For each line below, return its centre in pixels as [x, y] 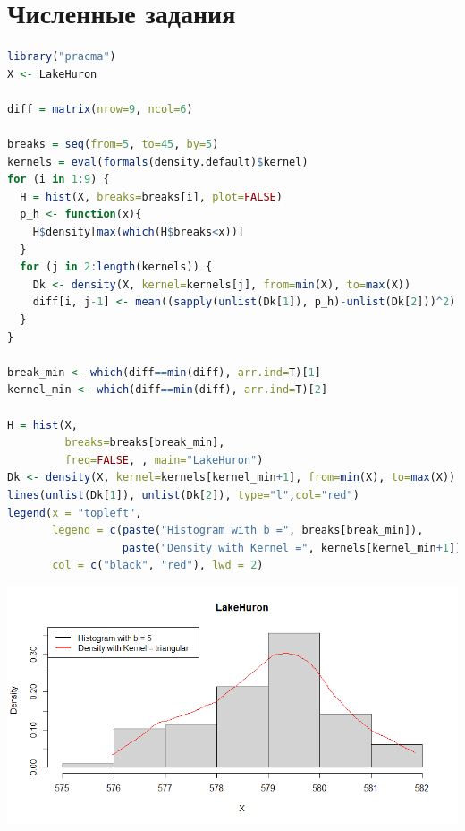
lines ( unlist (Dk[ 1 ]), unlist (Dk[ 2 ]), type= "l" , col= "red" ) [183, 495]
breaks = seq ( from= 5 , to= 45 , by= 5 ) [113, 145]
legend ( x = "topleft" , [75, 513]
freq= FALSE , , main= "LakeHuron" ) [164, 460]
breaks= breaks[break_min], [145, 443]
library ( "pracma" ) [62, 57]
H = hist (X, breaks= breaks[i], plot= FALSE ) [151, 197]
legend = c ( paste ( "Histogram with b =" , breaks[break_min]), [238, 531]
